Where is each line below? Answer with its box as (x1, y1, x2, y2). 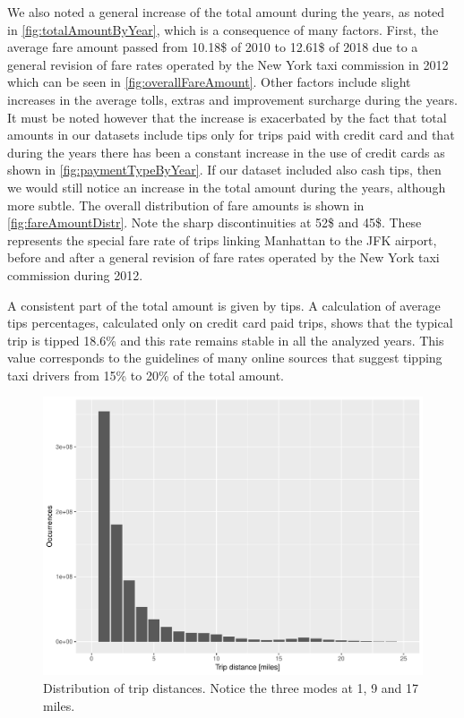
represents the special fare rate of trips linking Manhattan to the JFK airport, (7, 230, 437, 249)
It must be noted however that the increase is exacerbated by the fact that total (7, 107, 447, 126)
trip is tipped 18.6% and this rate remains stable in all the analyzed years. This (7, 330, 444, 349)
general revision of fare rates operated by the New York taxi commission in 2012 (7, 55, 449, 73)
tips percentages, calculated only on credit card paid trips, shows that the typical (7, 313, 453, 332)
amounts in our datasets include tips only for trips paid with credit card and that (7, 125, 455, 144)
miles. (43, 696, 75, 714)
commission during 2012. (7, 265, 143, 284)
